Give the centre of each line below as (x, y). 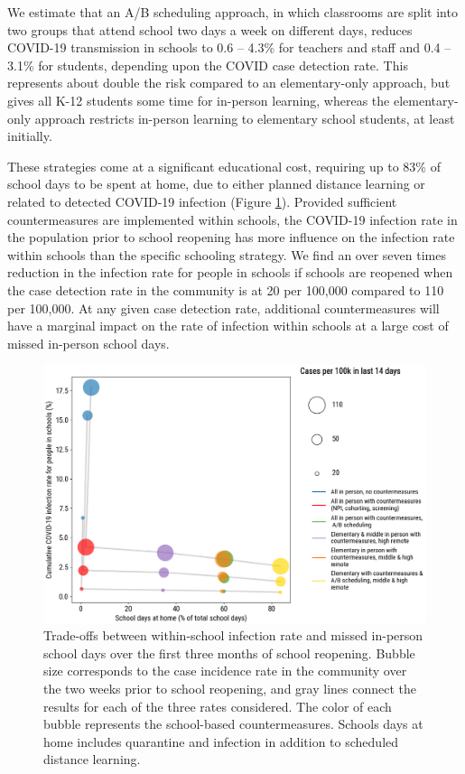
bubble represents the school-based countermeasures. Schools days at (233, 724)
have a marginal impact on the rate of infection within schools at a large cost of (228, 326)
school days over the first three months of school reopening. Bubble (229, 653)
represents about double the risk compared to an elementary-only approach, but (229, 83)
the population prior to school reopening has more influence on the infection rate (231, 237)
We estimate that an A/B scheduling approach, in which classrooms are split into (232, 12)
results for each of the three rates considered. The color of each (218, 706)
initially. (30, 136)
